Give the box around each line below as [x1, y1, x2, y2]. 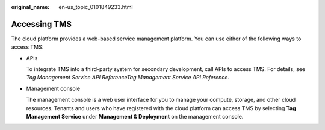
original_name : [11, 4, 50, 10]
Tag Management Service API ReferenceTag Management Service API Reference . [26, 74, 230, 81]
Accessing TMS [11, 19, 72, 29]
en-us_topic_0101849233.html [58, 4, 133, 10]
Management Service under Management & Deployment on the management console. [26, 113, 244, 120]
